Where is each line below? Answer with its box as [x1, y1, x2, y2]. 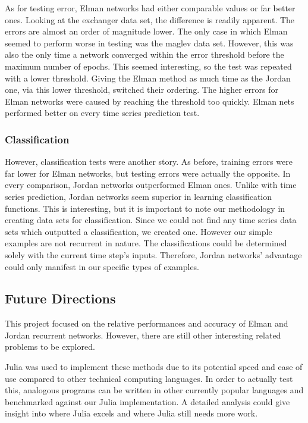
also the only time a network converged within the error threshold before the [5, 48, 284, 61]
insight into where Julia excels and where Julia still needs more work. [5, 407, 258, 419]
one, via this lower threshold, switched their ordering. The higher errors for [5, 83, 278, 96]
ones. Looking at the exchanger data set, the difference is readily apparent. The [5, 13, 295, 26]
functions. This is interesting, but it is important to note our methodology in [5, 202, 285, 214]
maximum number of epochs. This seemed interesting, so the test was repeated [5, 59, 292, 72]
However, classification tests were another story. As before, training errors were [5, 155, 293, 168]
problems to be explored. [5, 340, 95, 353]
